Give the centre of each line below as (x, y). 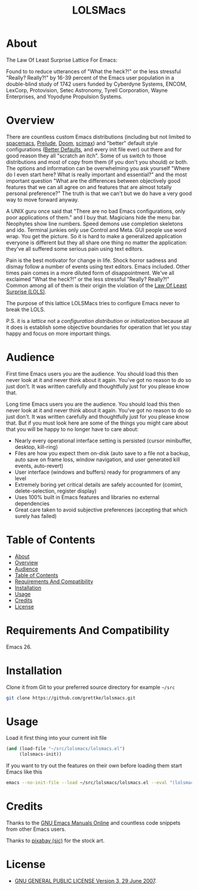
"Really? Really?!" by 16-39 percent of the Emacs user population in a (90, 77)
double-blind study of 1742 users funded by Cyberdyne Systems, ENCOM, (96, 84)
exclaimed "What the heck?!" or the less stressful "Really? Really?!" (88, 279)
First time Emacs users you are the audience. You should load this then (92, 374)
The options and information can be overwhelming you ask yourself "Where (98, 168)
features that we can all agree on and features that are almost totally (89, 187)
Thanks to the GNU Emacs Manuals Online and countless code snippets (93, 823)
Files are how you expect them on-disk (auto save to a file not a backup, (102, 453)
